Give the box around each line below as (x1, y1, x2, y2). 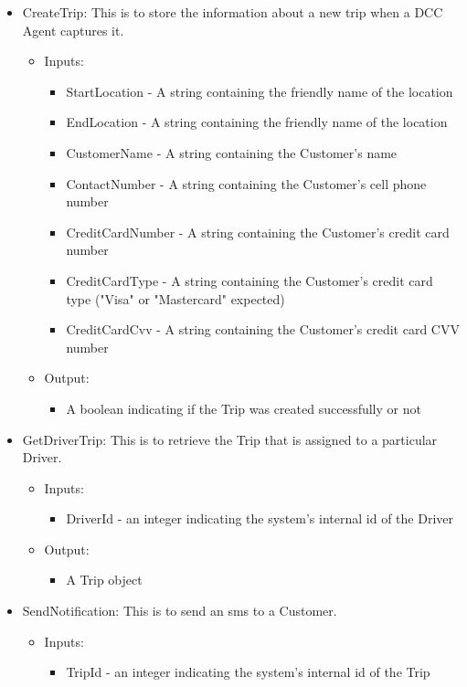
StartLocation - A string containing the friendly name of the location (66, 81, 453, 100)
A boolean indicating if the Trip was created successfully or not (66, 398, 421, 417)
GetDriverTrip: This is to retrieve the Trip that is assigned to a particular (22, 429, 438, 449)
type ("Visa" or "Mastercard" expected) (66, 289, 285, 308)
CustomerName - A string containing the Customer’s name (66, 143, 398, 162)
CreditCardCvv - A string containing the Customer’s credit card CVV (66, 320, 460, 339)
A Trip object (66, 570, 143, 589)
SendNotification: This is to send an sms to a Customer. (22, 601, 337, 620)
